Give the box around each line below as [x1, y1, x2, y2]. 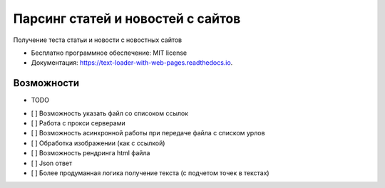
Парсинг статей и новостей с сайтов [13, 11, 241, 26]
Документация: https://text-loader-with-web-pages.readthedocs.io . [31, 58, 233, 67]
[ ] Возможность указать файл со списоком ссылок [31, 109, 189, 117]
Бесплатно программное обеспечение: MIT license [31, 48, 188, 57]
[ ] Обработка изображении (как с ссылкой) [31, 139, 165, 147]
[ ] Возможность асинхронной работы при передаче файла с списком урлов [31, 129, 265, 137]
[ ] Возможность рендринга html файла [31, 149, 150, 157]
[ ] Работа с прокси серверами [31, 119, 125, 127]
